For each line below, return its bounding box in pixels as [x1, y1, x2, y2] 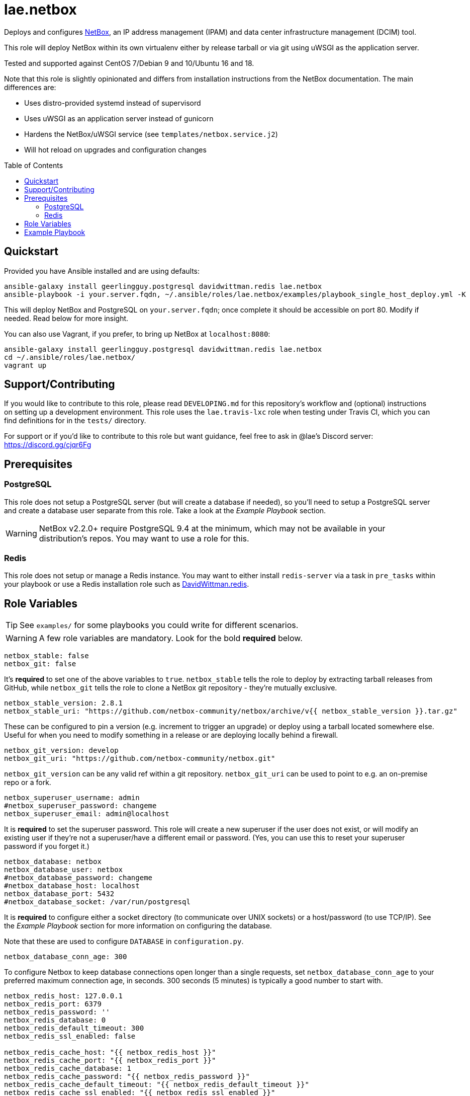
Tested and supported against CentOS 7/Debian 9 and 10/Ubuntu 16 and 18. [4, 58, 254, 67]
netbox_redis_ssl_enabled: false [4, 1032, 136, 1041]
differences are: [4, 83, 56, 92]
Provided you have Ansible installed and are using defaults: [4, 266, 200, 275]
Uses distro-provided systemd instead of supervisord [24, 98, 201, 107]
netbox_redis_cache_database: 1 [4, 1064, 131, 1073]
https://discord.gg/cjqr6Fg [4, 440, 91, 449]
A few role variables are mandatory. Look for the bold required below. [39, 633, 303, 644]
